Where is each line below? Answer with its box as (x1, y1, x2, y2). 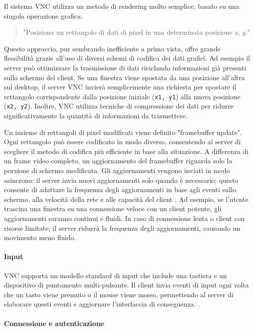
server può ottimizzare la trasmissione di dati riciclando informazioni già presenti (4, 62, 247, 72)
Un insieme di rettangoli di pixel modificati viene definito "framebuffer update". (4, 127, 242, 137)
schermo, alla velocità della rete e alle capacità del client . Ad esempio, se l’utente (4, 194, 249, 204)
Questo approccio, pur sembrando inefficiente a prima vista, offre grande (4, 43, 221, 53)
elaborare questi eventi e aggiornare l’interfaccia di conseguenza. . (4, 299, 200, 309)
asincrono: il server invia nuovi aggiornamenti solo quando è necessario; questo (4, 175, 238, 185)
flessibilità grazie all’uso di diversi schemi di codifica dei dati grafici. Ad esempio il (4, 53, 250, 63)
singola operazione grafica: (4, 10, 83, 21)
